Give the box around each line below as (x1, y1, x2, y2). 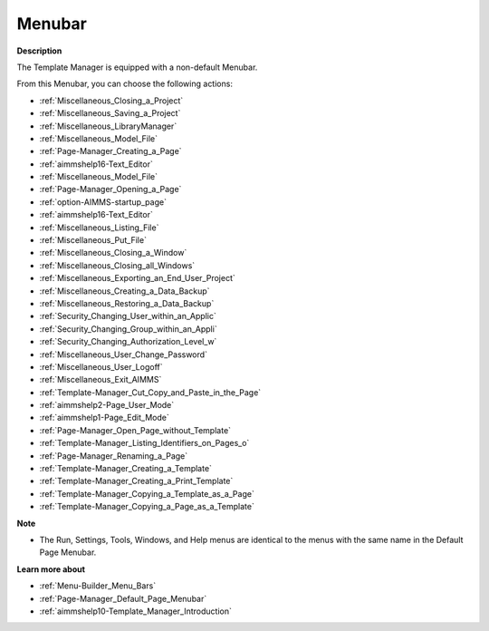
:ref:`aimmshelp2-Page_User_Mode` (39, 400, 175, 411)
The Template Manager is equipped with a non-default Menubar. (16, 62, 258, 73)
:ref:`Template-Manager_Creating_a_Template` (39, 463, 213, 474)
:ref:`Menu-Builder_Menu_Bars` (39, 580, 157, 591)
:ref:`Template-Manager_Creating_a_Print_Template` (39, 476, 234, 487)
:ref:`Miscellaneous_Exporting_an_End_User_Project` (39, 273, 235, 284)
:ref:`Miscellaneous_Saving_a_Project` (39, 108, 181, 119)
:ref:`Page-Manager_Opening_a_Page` (39, 184, 182, 195)
